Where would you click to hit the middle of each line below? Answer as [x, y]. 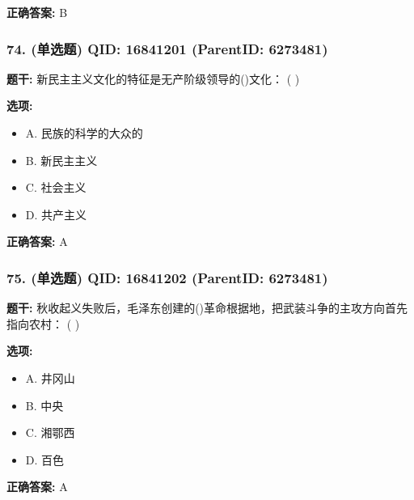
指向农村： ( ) [43, 323]
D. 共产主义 [56, 214]
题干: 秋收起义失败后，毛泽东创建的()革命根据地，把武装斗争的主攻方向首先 [207, 308]
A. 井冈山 [50, 377]
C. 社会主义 [56, 187]
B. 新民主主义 [61, 160]
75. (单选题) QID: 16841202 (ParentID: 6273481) [167, 277]
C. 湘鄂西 [50, 432]
